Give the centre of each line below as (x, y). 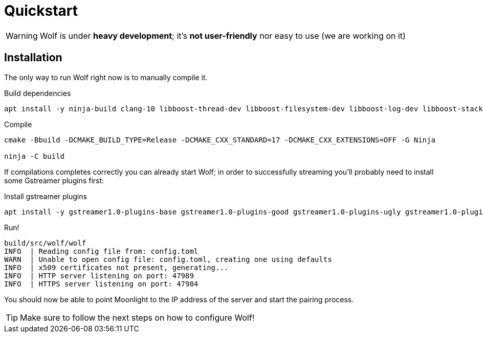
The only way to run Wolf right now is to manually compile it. (106, 77)
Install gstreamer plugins (46, 196)
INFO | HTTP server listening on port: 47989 (99, 275)
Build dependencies (38, 93)
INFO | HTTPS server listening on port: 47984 (101, 284)
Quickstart (41, 11)
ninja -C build (35, 156)
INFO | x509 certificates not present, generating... (116, 267)
